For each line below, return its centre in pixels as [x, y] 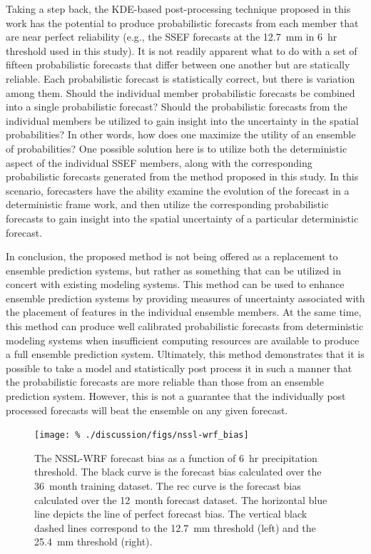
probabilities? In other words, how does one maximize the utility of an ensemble [181, 134]
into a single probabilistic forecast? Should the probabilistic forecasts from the [177, 107]
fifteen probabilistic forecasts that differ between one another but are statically [178, 65]
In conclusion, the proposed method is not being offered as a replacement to [172, 256]
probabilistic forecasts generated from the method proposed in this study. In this [182, 176]
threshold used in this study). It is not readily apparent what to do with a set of [182, 50]
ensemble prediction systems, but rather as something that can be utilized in [173, 270]
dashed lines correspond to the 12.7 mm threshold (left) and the [175, 527]
